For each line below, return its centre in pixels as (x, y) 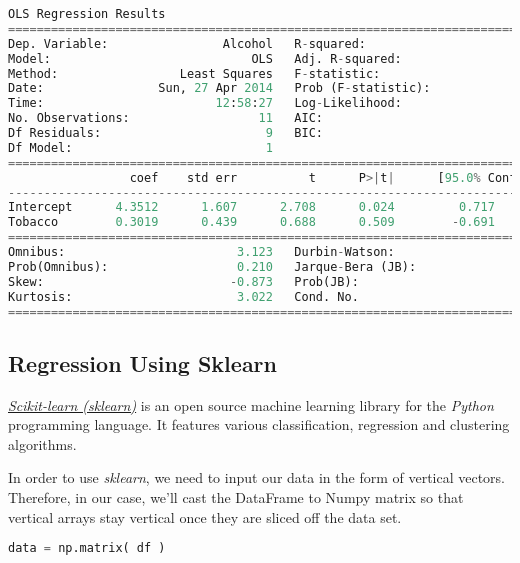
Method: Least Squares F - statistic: (194, 73)
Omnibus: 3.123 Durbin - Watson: (201, 252)
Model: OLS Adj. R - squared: (205, 58)
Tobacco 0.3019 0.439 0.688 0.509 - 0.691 (251, 222)
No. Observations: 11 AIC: (166, 118)
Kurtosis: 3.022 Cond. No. (183, 296)
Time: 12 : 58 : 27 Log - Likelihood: (205, 103)
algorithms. (42, 443)
